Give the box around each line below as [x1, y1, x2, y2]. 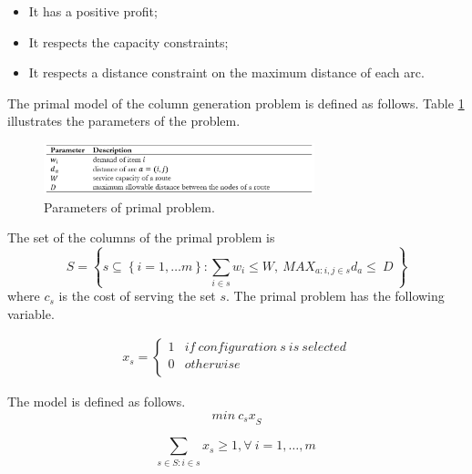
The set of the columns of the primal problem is [7, 228, 275, 247]
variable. [7, 304, 55, 323]
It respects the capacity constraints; [28, 32, 229, 51]
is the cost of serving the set [58, 286, 216, 305]
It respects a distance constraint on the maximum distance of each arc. [28, 63, 425, 82]
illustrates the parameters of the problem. [7, 111, 241, 130]
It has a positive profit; [28, 2, 158, 20]
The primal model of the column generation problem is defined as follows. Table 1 [7, 93, 465, 112]
